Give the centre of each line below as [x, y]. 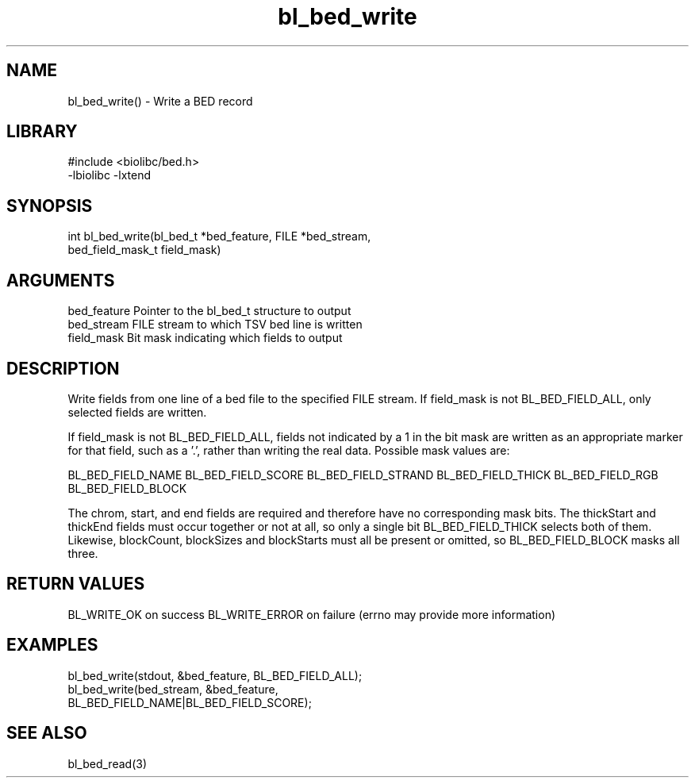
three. [83, 553]
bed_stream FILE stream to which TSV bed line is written [215, 325]
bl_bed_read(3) [108, 763]
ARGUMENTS [61, 280]
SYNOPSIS [50, 206]
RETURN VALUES [76, 584]
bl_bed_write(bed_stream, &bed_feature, [173, 689]
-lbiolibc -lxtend [109, 175]
